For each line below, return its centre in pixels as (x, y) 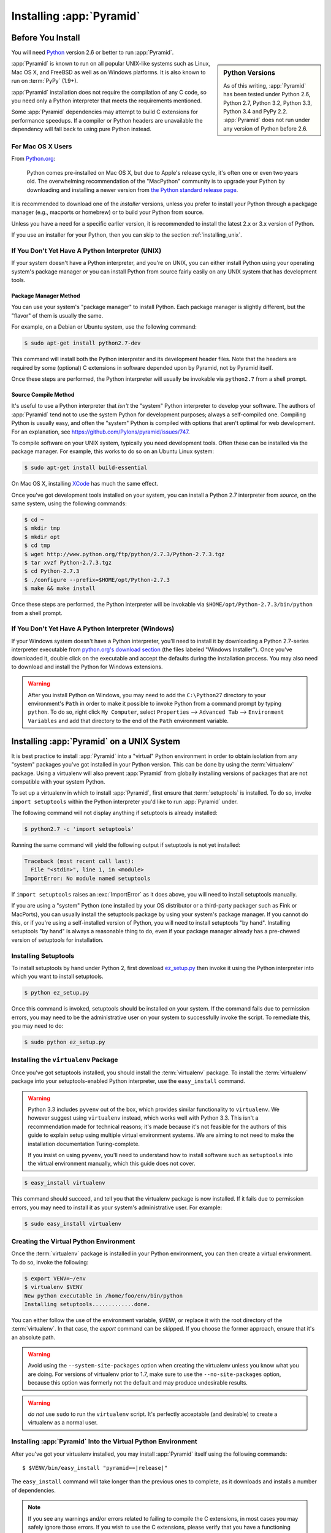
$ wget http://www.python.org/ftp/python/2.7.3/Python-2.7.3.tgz (124, 554)
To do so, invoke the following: (50, 1262)
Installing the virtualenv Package (65, 1060)
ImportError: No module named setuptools (87, 878)
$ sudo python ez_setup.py (65, 1042)
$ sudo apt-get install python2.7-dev (82, 343)
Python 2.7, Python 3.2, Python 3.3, (268, 103)
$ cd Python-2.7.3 (52, 571)
